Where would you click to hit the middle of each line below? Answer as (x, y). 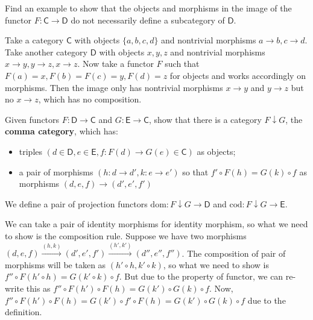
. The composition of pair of (234, 253)
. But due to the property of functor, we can (201, 276)
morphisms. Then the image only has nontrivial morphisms (114, 87)
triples (31, 151)
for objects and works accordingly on (238, 75)
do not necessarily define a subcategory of (148, 20)
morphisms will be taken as (55, 264)
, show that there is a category (205, 119)
